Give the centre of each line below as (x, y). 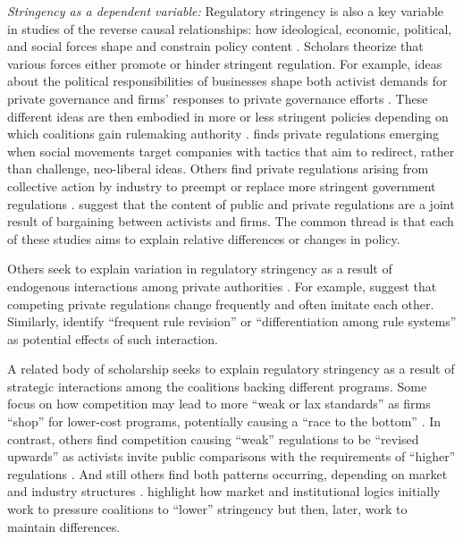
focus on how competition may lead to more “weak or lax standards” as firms (219, 404)
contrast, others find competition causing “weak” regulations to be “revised (213, 438)
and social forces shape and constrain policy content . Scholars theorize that (215, 46)
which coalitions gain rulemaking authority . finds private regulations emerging (223, 134)
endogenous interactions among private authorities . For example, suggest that (222, 286)
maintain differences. (64, 526)
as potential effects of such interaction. (113, 338)
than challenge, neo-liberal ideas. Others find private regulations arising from (218, 168)
